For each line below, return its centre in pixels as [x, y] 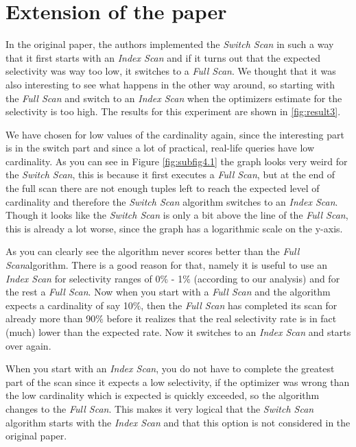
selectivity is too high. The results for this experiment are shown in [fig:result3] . [173, 111]
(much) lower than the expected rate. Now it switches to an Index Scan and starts [178, 332]
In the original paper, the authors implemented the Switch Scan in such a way [170, 44]
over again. [28, 345]
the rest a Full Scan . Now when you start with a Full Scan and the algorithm [168, 292]
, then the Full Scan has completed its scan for [239, 305]
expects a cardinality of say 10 [69, 305]
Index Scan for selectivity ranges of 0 [83, 278]
